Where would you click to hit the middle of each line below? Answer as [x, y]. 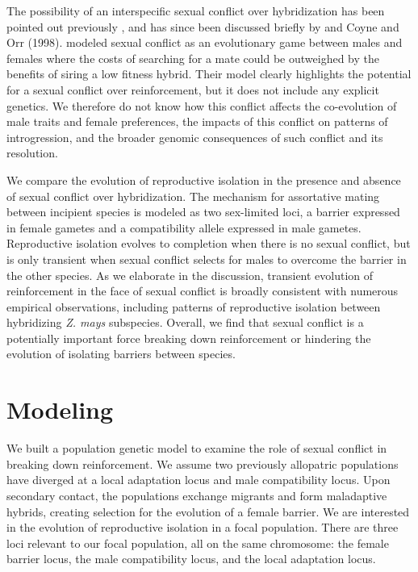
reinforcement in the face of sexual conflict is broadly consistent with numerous [203, 291]
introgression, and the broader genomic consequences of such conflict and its [195, 137]
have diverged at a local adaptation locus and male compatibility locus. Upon [199, 480]
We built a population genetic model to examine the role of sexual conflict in [197, 448]
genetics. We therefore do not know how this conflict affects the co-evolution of [202, 105]
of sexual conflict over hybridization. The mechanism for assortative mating [193, 196]
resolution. [32, 153]
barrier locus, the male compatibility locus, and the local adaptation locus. [191, 559]
